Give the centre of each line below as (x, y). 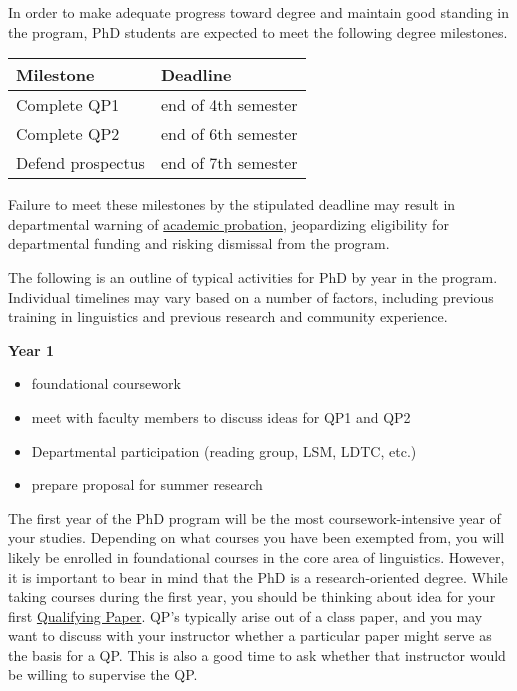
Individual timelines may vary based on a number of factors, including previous (251, 296)
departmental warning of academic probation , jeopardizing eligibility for (228, 223)
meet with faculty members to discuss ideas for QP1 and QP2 (221, 416)
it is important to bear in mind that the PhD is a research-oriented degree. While (258, 576)
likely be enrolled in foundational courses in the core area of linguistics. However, (256, 556)
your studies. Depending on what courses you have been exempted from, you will (256, 537)
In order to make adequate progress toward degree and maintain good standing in (258, 12)
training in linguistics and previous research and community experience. (228, 316)
